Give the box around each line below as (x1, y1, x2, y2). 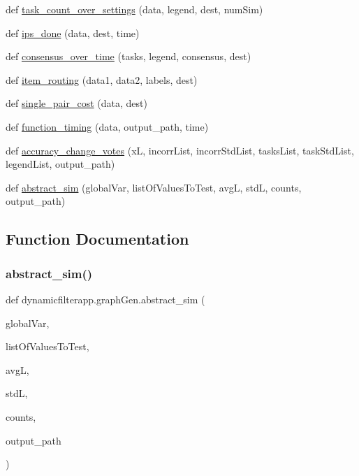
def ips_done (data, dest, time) (6, 25, 140, 40)
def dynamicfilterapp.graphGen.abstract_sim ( (6, 291, 205, 306)
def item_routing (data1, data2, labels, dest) (6, 72, 198, 87)
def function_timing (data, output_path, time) (6, 119, 209, 134)
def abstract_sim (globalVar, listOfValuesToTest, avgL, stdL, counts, (6, 180, 302, 194)
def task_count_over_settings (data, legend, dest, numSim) (6, 2, 263, 16)
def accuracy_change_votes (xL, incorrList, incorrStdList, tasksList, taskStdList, (6, 143, 354, 157)
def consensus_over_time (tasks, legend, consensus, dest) (6, 49, 251, 64)
